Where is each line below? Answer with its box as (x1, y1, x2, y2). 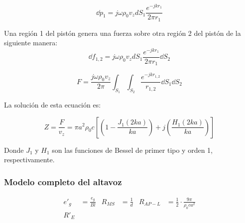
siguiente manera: (4, 37, 58, 48)
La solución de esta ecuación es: (4, 99, 101, 110)
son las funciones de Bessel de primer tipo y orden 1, (52, 144, 213, 155)
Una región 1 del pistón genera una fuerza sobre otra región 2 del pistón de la (4, 27, 241, 38)
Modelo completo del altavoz (4, 175, 122, 188)
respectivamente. (4, 154, 55, 165)
